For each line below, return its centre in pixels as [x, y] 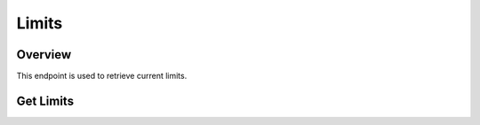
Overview [44, 55]
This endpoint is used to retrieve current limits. [102, 76]
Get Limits [45, 101]
